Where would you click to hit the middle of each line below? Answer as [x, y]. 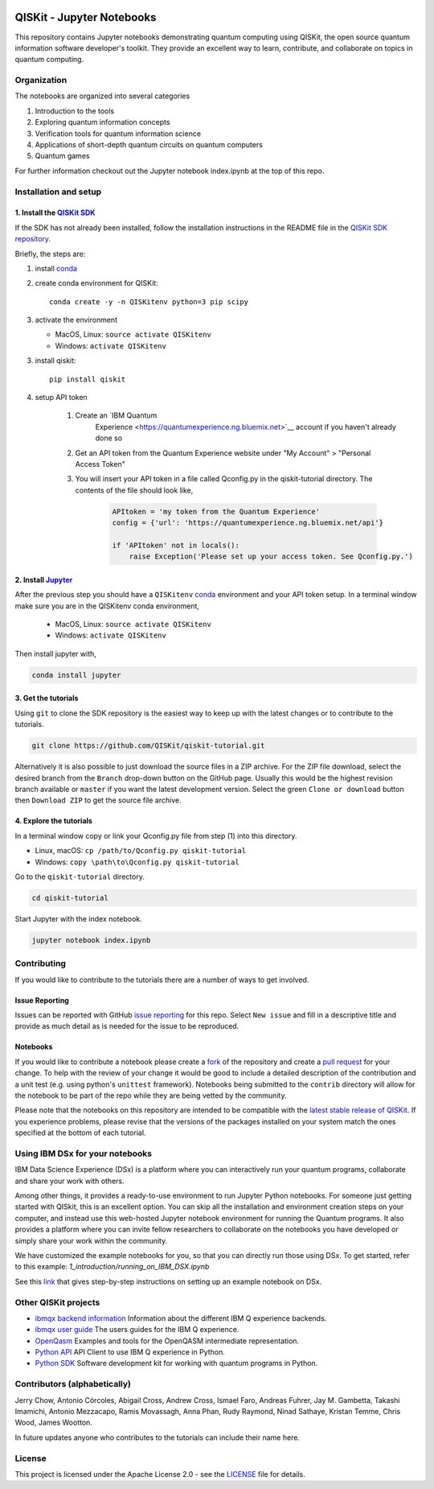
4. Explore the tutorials [53, 821]
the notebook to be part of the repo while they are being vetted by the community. [151, 1095]
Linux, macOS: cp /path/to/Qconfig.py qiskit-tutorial [141, 851]
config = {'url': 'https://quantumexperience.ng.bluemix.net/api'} [248, 523]
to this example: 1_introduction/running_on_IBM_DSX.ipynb [112, 1267]
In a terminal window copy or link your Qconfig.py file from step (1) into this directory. [156, 835]
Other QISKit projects [57, 1302]
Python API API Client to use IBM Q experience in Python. [130, 1352]
